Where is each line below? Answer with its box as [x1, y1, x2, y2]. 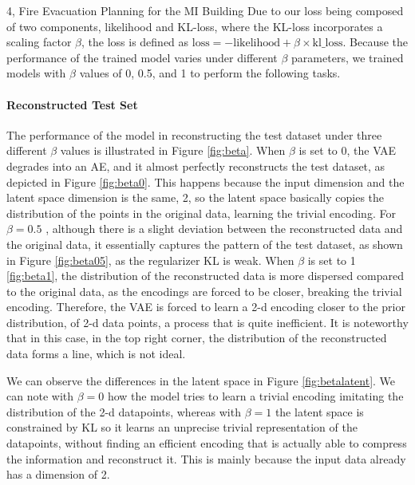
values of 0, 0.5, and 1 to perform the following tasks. [79, 65, 341, 81]
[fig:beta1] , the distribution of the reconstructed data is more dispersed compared [6, 267, 405, 284]
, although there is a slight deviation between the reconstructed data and [45, 220, 403, 237]
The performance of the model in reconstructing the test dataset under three [6, 126, 382, 143]
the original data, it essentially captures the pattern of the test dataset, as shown [6, 235, 403, 252]
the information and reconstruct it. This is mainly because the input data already [6, 450, 406, 467]
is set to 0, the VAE [298, 142, 397, 159]
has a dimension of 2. [6, 466, 110, 483]
